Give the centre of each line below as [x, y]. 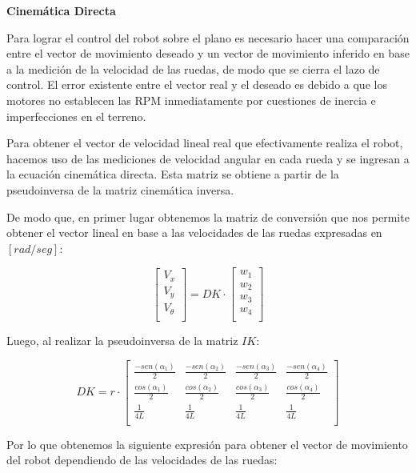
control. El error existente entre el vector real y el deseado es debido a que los [197, 84]
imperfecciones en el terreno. [76, 116]
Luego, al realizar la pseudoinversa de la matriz [122, 341]
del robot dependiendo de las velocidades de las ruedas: [142, 460]
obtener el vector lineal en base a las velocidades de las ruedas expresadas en [194, 232]
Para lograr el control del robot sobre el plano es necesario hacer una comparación [208, 37]
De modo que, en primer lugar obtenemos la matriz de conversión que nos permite [208, 216]
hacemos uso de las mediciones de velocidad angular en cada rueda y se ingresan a [208, 158]
